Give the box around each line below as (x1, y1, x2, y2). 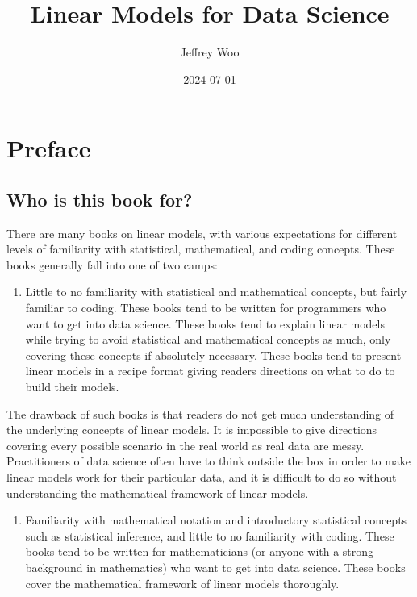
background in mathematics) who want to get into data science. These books (25, 558, 406, 575)
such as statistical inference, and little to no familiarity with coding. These (25, 527, 394, 544)
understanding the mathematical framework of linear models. (6, 484, 309, 501)
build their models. (25, 378, 119, 395)
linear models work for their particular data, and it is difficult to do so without (6, 469, 397, 486)
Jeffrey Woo (180, 44, 240, 61)
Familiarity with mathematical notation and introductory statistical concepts (25, 511, 407, 528)
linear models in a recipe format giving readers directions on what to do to (25, 362, 395, 379)
